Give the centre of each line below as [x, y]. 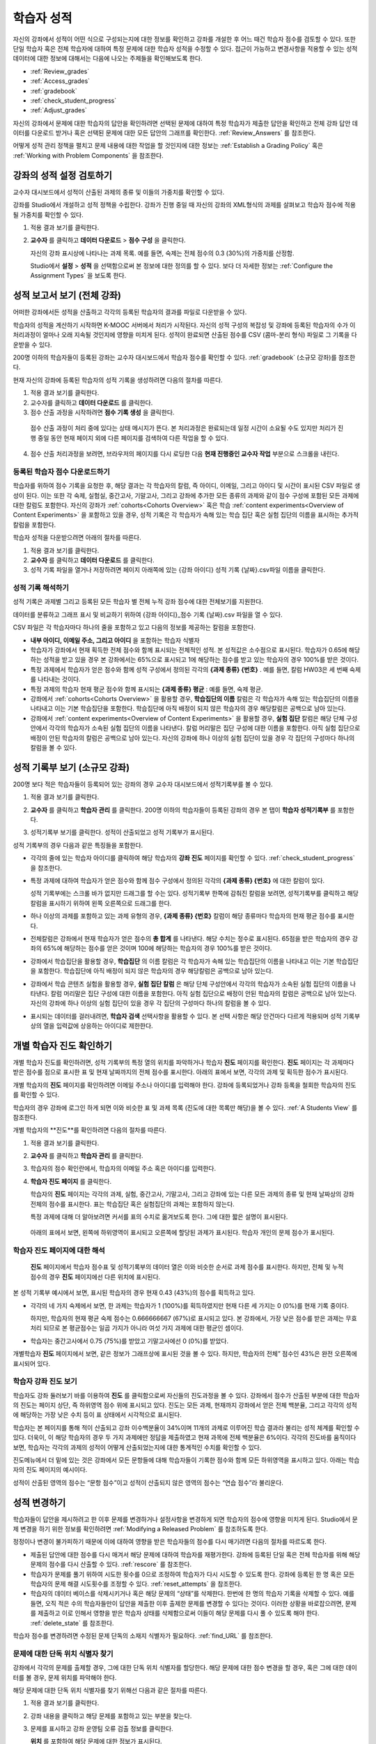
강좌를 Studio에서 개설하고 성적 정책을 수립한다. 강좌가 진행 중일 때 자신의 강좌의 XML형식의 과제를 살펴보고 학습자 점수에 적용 [185, 205]
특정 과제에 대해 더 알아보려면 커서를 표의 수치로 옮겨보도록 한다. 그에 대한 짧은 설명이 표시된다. [159, 1217]
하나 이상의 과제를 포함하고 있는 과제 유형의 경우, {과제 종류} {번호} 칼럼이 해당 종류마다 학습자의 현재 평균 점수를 [183, 916]
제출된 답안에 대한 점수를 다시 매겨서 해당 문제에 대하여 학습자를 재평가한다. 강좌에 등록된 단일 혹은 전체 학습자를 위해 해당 [195, 1554]
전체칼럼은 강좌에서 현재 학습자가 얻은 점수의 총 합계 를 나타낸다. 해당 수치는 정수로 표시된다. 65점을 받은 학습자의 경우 [190, 938]
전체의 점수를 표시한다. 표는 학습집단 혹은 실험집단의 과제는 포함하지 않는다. [132, 1204]
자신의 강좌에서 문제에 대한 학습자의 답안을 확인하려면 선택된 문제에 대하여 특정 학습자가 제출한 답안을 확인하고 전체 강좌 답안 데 [186, 123]
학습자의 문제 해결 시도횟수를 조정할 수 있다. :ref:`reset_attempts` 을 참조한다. [136, 1584]
